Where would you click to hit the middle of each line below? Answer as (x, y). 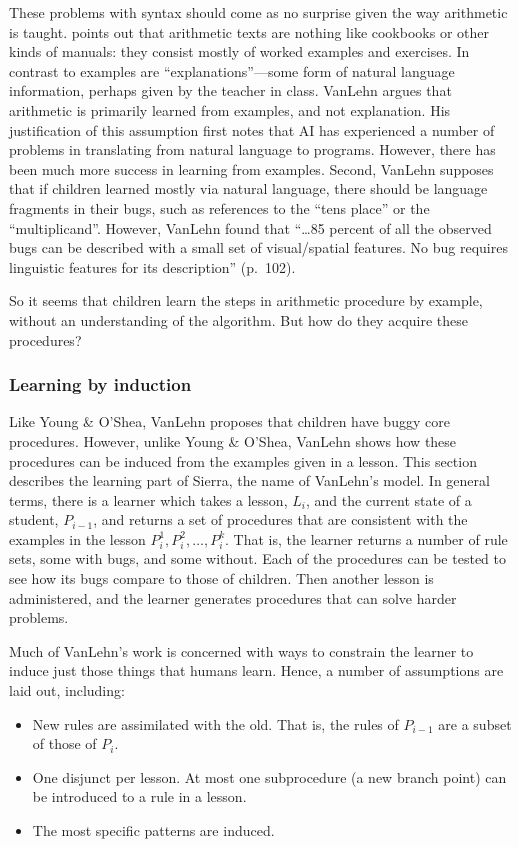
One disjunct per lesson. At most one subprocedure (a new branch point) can (269, 776)
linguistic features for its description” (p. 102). (152, 266)
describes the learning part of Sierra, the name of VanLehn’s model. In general (249, 480)
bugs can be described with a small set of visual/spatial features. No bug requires (258, 247)
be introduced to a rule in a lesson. (139, 796)
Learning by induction (100, 384)
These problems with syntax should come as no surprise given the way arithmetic (258, 12)
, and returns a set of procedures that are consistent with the (280, 519)
